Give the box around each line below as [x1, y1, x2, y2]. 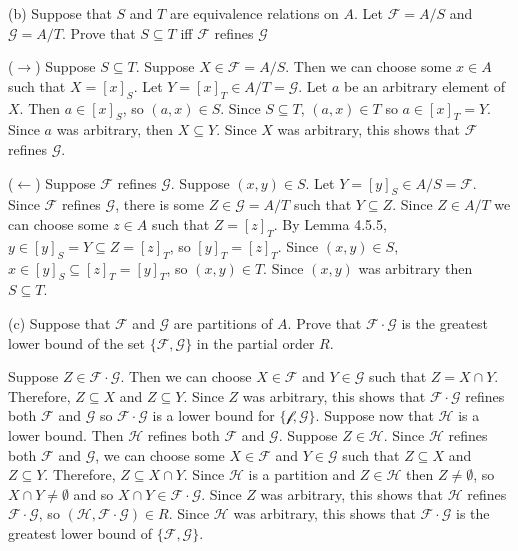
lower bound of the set [8, 332, 146, 353]
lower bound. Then [8, 424, 124, 445]
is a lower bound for [152, 405, 275, 426]
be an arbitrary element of [344, 75, 506, 96]
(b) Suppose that [8, 3, 112, 23]
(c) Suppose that [8, 312, 111, 333]
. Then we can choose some [285, 56, 452, 77]
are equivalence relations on [169, 3, 339, 23]
